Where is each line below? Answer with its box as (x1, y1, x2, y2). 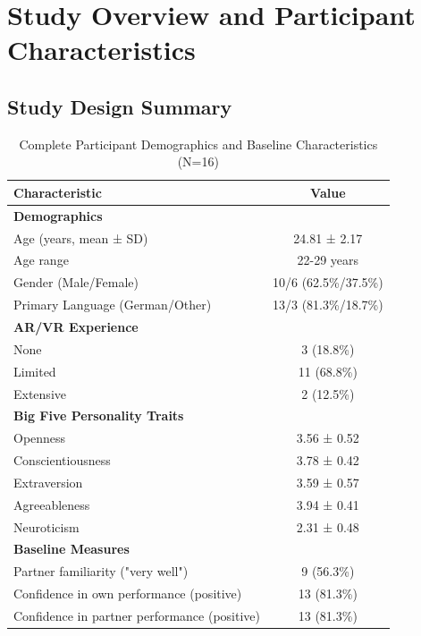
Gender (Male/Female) (13, 273, 139, 292)
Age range (13, 250, 69, 269)
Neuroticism (13, 517, 80, 536)
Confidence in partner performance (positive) (13, 606, 260, 624)
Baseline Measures (13, 539, 130, 558)
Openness (13, 428, 66, 447)
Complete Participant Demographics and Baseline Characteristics (19, 134, 378, 153)
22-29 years (297, 250, 359, 269)
